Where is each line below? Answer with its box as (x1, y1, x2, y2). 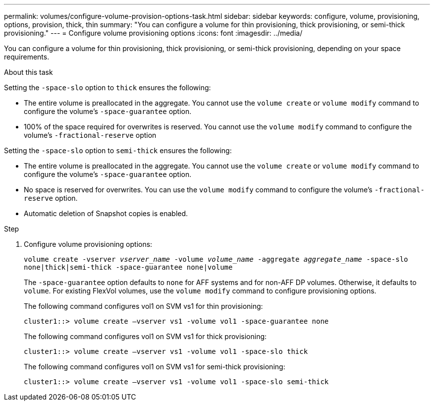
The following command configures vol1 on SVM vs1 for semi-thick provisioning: (24, 362, 285, 371)
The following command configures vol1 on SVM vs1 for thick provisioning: (24, 332, 267, 341)
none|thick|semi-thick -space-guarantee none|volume (24, 263, 233, 271)
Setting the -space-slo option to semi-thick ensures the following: (4, 146, 232, 155)
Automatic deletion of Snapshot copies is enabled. (24, 209, 188, 218)
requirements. (4, 53, 50, 61)
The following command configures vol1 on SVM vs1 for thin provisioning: (24, 302, 263, 310)
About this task (4, 68, 53, 76)
